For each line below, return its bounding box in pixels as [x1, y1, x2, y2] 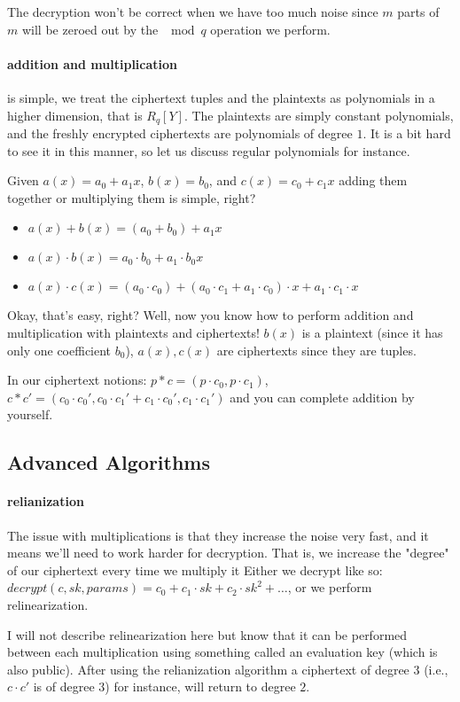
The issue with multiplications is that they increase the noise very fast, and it [7, 526, 429, 544]
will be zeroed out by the [21, 19, 159, 38]
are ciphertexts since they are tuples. [216, 340, 417, 359]
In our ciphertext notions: [7, 370, 147, 389]
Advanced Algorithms [7, 448, 211, 476]
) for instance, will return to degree [105, 677, 296, 696]
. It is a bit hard [363, 124, 451, 143]
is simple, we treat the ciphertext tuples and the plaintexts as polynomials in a [7, 88, 435, 106]
